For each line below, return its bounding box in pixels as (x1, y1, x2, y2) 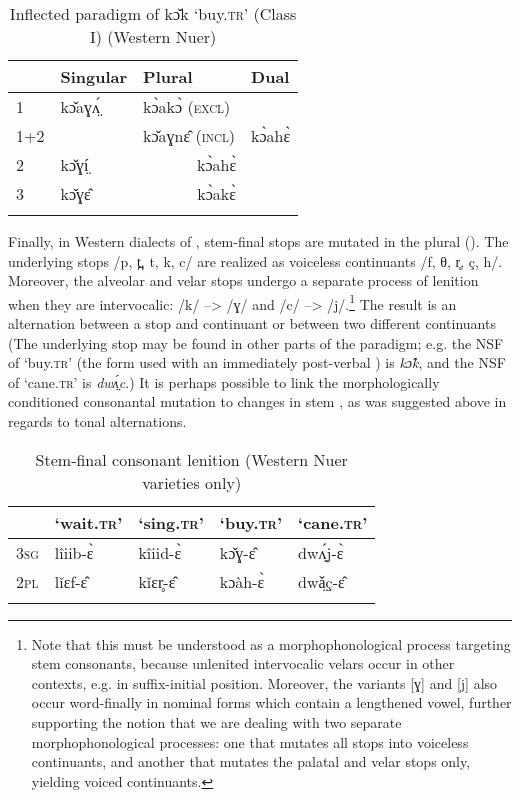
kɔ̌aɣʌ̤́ (60, 95, 101, 118)
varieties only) (142, 470, 242, 494)
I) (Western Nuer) (89, 25, 217, 48)
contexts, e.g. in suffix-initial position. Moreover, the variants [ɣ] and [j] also (31, 672, 498, 693)
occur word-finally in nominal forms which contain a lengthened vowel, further (31, 692, 512, 713)
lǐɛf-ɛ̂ (54, 569, 88, 593)
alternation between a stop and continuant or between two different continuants (8, 313, 496, 334)
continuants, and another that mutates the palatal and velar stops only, (31, 751, 471, 772)
